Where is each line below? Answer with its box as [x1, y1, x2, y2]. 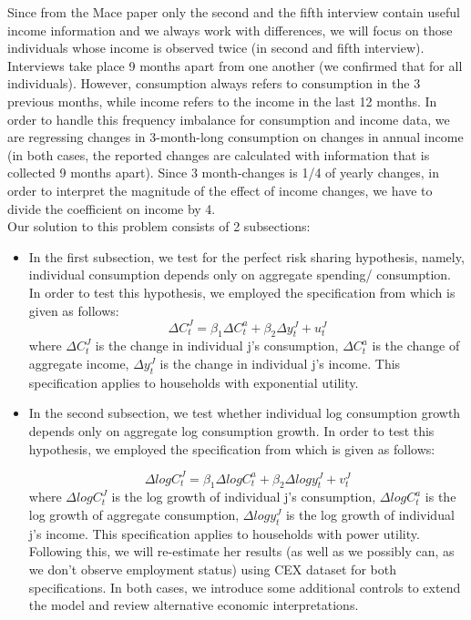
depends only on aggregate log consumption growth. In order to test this [28, 421, 435, 440]
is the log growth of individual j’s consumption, [111, 487, 376, 506]
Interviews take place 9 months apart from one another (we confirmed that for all [7, 56, 463, 75]
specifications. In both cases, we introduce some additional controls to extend [28, 577, 461, 596]
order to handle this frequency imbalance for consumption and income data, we [7, 109, 450, 128]
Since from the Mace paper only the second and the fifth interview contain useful [7, 3, 460, 21]
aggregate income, [28, 353, 129, 372]
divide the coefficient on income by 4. [7, 198, 216, 218]
